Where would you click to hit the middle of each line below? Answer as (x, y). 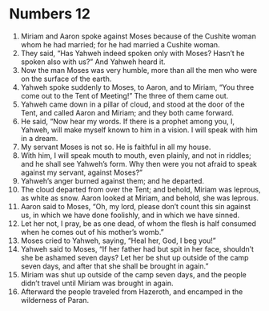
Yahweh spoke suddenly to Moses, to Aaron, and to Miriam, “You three (137, 87)
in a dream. (39, 138)
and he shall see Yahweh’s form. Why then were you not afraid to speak (139, 164)
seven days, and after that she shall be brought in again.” (114, 266)
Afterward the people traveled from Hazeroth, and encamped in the (132, 291)
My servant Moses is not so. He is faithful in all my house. (116, 147)
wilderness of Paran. (55, 300)
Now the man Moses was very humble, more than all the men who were (139, 70)
